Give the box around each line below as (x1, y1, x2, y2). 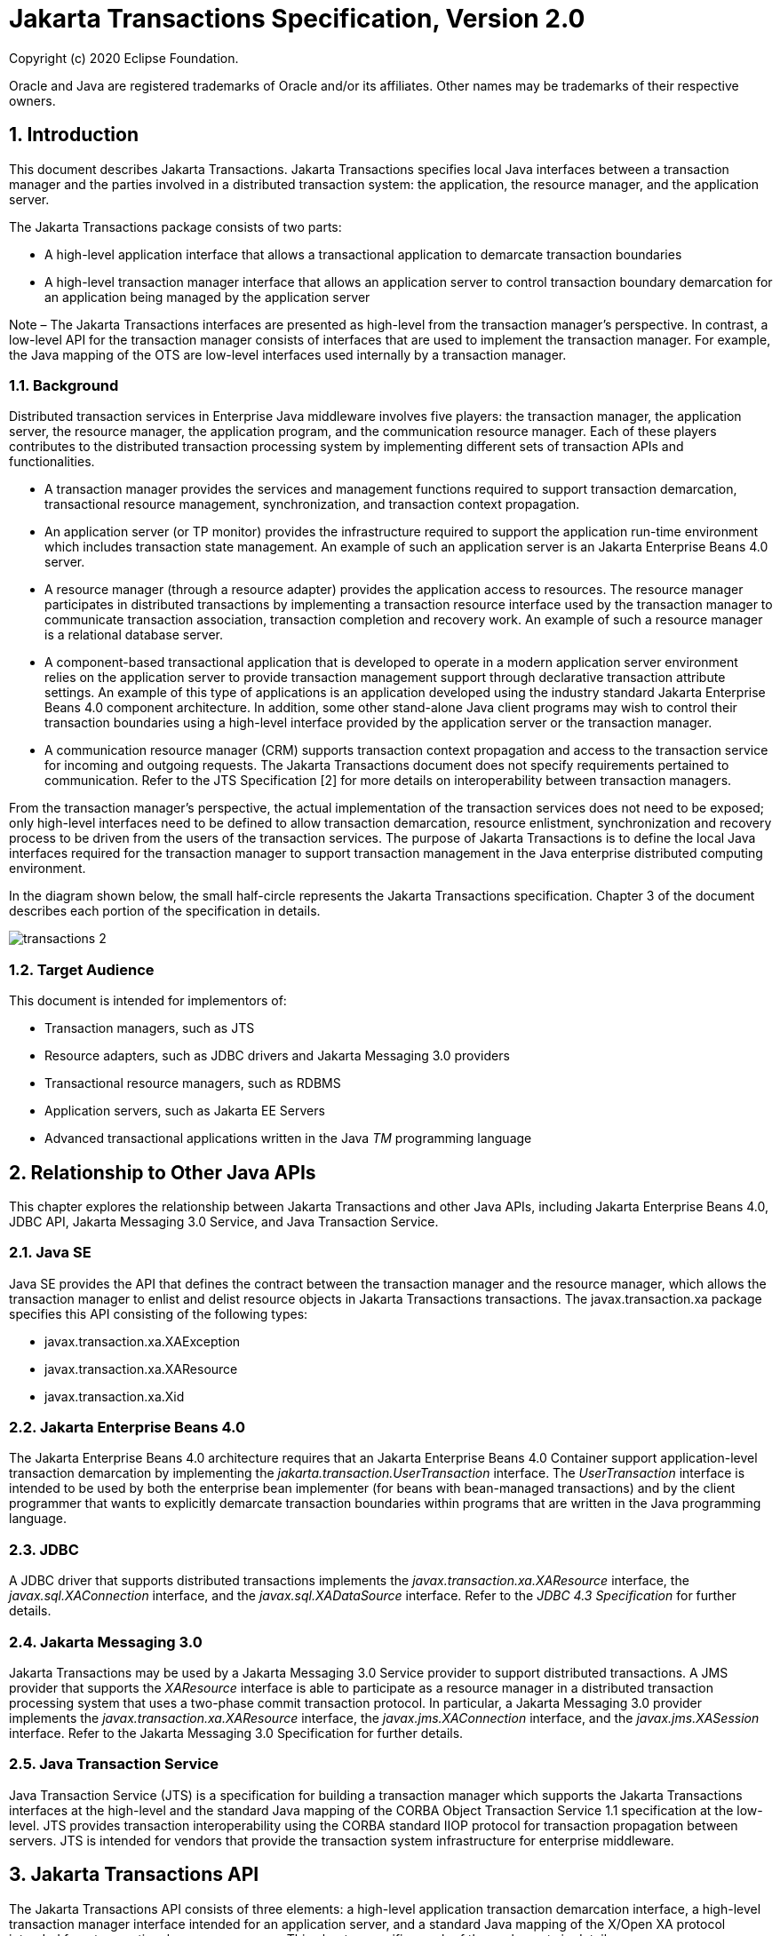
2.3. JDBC (9, 1540, 79, 1559)
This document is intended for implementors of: (9, 993, 287, 1009)
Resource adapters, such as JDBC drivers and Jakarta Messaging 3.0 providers (44, 1048, 510, 1064)
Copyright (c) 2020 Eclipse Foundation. (9, 50, 239, 66)
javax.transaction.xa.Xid (44, 1388, 185, 1404)
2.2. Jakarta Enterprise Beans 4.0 (9, 1418, 246, 1437)
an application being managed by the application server (44, 289, 370, 305)
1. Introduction (9, 123, 139, 147)
